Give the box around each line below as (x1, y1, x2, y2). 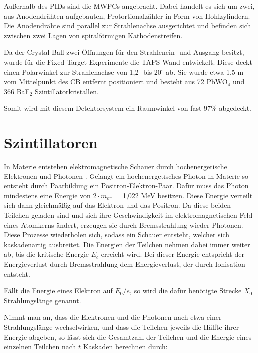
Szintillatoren (4, 132, 98, 153)
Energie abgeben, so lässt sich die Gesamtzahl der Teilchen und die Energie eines (4, 331, 252, 342)
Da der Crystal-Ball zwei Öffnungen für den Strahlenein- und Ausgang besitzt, (4, 47, 244, 57)
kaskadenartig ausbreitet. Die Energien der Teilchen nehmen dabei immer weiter (4, 239, 250, 249)
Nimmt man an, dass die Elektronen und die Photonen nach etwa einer (4, 312, 222, 322)
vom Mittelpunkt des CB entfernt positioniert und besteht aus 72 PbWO (4, 76, 228, 87)
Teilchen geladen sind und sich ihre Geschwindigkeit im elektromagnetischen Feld (4, 210, 253, 220)
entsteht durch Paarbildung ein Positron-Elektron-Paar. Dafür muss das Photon (4, 180, 249, 191)
